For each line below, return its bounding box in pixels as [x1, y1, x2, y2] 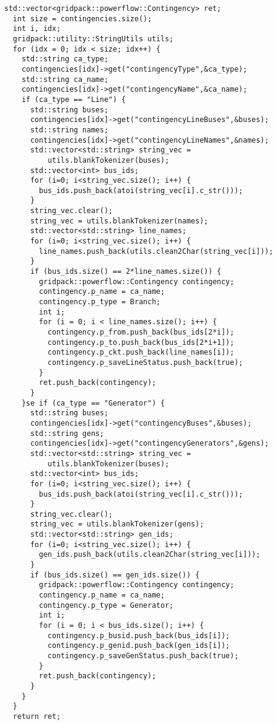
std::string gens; [30, 429, 104, 438]
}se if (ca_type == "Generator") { [21, 398, 165, 407]
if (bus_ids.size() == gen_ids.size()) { [30, 570, 200, 579]
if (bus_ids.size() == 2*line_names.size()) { [30, 267, 221, 276]
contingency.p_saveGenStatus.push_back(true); [47, 652, 239, 660]
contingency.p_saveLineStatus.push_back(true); [47, 358, 243, 367]
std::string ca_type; [21, 55, 108, 64]
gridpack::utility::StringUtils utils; [13, 34, 174, 43]
